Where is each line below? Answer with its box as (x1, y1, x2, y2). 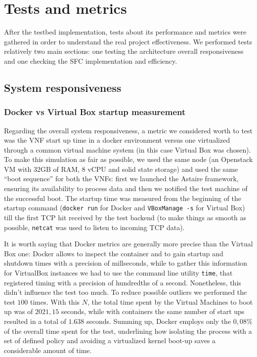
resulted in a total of (4, 316, 66, 326)
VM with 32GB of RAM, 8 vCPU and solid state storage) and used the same (4, 163, 238, 174)
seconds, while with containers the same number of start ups (61, 306, 245, 317)
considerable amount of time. (4, 345, 92, 355)
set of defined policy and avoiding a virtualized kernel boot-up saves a (4, 335, 216, 346)
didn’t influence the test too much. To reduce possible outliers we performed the (4, 287, 247, 297)
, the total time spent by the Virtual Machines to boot (87, 296, 253, 307)
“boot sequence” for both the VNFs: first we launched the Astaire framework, (4, 173, 239, 184)
